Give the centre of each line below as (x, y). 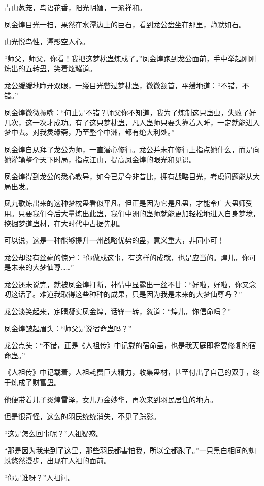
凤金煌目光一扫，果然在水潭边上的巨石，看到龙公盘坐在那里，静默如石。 (125, 24)
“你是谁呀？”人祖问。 (40, 477)
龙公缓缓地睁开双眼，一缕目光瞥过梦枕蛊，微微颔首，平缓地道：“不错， (123, 85)
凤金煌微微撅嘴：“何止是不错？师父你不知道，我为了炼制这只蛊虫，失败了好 (130, 112)
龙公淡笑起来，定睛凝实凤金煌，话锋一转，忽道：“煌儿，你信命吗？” (118, 311)
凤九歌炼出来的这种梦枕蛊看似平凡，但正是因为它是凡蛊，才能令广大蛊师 (125, 203)
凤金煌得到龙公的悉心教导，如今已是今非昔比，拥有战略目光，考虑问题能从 (128, 176)
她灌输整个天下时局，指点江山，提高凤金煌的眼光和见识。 (100, 159)
